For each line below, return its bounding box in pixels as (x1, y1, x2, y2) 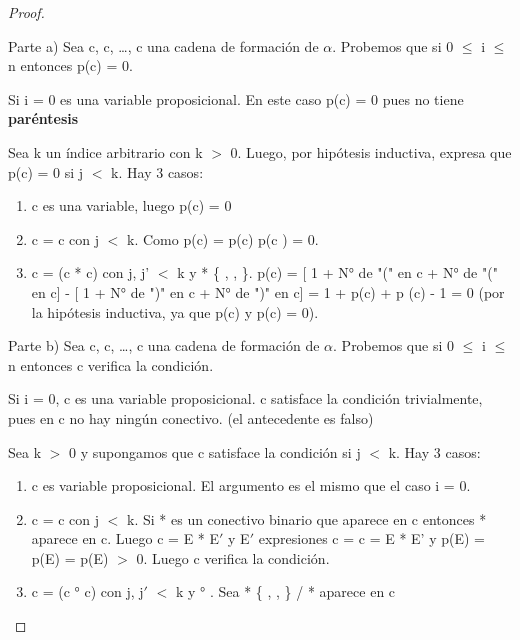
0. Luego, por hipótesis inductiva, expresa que (230, 141, 512, 162)
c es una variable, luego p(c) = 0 (31, 195, 232, 216)
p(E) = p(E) (31, 547, 109, 568)
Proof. (8, 2, 45, 22)
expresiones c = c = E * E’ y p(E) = (258, 528, 485, 549)
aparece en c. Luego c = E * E (31, 528, 220, 549)
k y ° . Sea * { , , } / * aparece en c (175, 581, 396, 602)
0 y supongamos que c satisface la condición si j (69, 441, 361, 462)
